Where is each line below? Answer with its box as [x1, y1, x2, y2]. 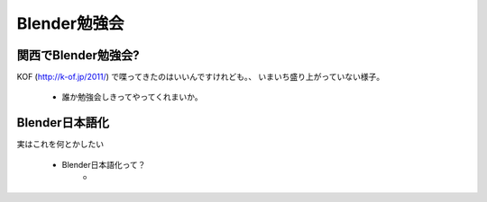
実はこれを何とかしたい [16, 139, 104, 150]
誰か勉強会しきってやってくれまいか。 [61, 92, 203, 102]
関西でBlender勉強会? [16, 48, 140, 63]
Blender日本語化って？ [61, 159, 146, 170]
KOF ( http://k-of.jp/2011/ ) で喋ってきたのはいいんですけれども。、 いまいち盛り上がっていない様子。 [16, 72, 385, 83]
